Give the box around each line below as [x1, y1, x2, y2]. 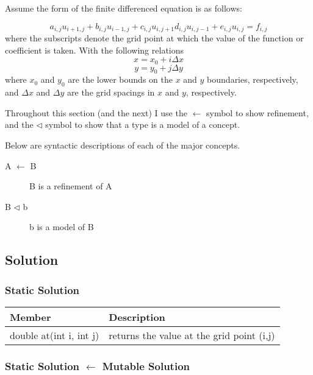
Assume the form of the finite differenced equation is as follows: [5, 2, 242, 14]
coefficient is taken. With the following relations [5, 43, 184, 56]
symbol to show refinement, [206, 106, 309, 119]
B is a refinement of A [29, 180, 112, 192]
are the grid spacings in [67, 86, 155, 99]
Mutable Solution [102, 358, 190, 373]
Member [10, 310, 51, 324]
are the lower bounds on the [68, 73, 173, 86]
